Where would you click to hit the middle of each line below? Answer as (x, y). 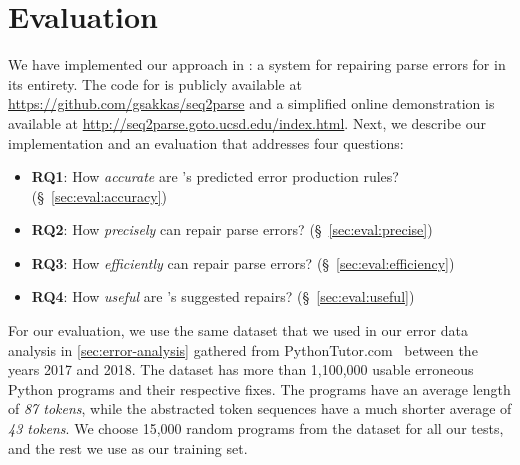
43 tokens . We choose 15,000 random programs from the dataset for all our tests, (256, 428)
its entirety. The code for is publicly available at (155, 83)
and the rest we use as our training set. (128, 447)
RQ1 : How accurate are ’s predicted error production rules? (215, 176)
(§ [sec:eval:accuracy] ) (99, 195)
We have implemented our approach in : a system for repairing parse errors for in (257, 64)
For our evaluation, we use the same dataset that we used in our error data (238, 330)
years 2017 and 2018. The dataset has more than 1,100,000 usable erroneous (241, 369)
